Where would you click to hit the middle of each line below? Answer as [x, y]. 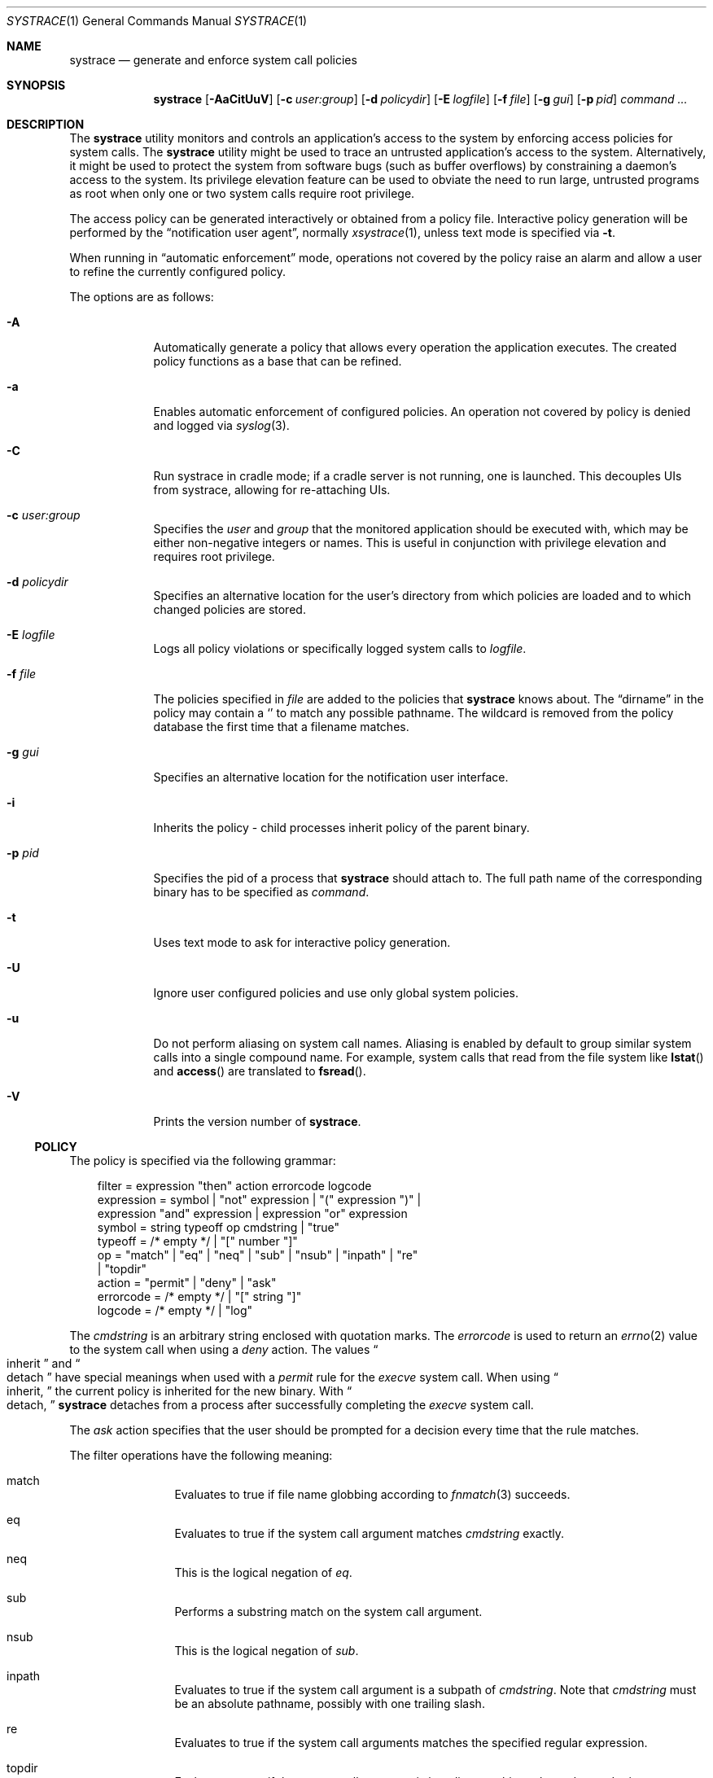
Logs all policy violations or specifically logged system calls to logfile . [340, 648]
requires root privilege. [214, 556]
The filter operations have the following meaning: [201, 1455]
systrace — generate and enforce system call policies [213, 60]
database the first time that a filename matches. [281, 727]
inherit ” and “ [44, 1363]
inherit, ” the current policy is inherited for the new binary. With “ [179, 1391]
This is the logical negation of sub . [267, 1651]
